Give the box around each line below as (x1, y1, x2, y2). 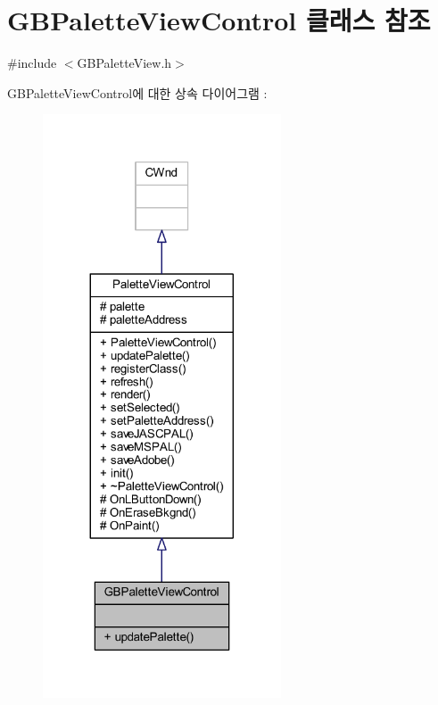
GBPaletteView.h (77, 54, 172, 72)
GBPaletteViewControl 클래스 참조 (7, 2, 431, 38)
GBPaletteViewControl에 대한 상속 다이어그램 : (7, 83, 268, 102)
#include (7, 54, 57, 72)
